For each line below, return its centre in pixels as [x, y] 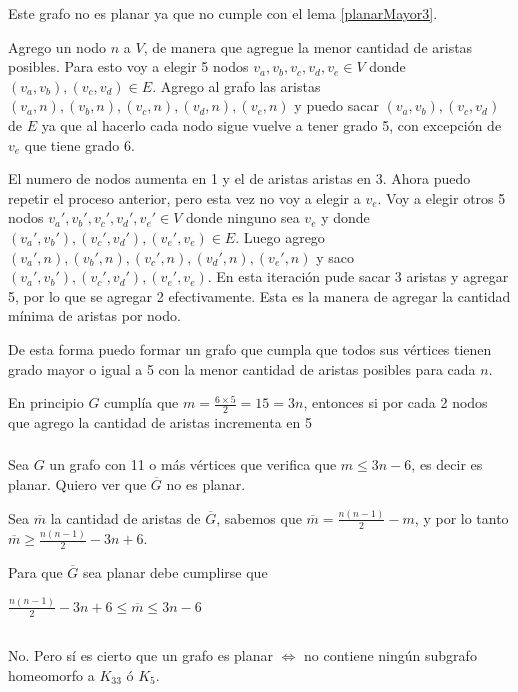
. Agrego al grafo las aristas [236, 85]
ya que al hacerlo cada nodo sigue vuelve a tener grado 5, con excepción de [271, 124]
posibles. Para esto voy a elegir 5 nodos [128, 66]
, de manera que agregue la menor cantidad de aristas [308, 46]
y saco [335, 256]
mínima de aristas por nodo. [94, 315]
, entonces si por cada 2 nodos [395, 402]
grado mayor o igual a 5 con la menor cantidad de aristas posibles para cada [242, 368]
